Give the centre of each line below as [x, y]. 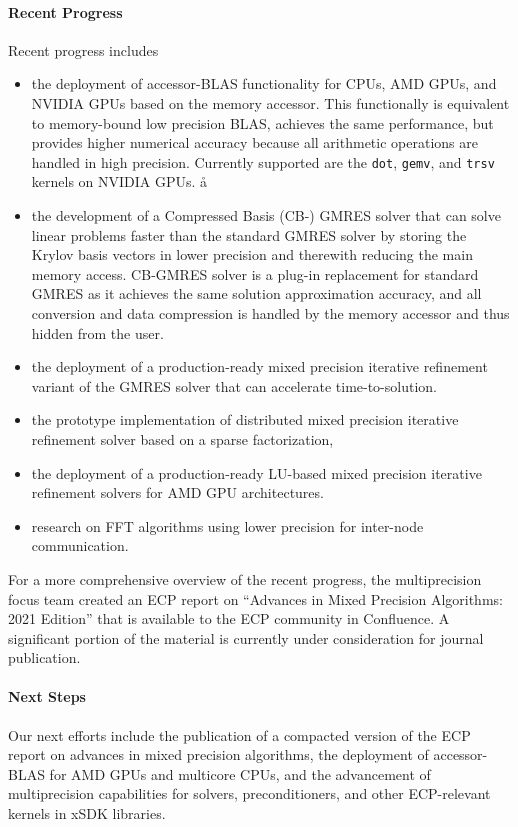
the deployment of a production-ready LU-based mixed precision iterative [256, 472]
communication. [80, 545]
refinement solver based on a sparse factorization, [182, 438]
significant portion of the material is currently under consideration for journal [246, 637]
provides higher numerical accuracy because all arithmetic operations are [254, 142]
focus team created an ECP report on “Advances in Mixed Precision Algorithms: [255, 598]
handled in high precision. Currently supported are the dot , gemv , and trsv [263, 161]
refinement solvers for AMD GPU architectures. [177, 492]
